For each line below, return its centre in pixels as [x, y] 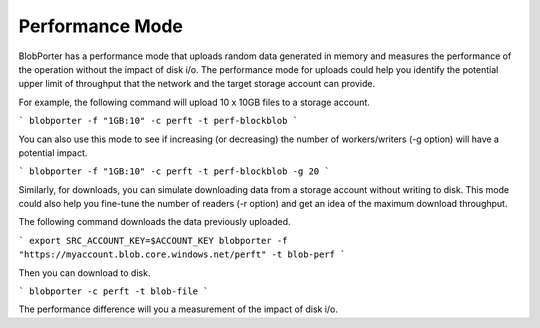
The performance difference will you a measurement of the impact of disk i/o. [178, 309]
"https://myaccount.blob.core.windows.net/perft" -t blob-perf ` [182, 254]
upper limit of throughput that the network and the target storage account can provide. [196, 84]
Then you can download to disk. [84, 272]
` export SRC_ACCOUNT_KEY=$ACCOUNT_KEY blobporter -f [153, 240]
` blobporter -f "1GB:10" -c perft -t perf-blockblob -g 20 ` [174, 171]
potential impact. [53, 152]
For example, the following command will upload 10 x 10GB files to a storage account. [194, 102]
